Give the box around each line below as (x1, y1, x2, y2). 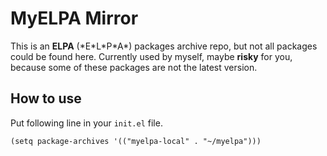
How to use (10, 90, 82, 107)
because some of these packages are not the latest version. (10, 61, 258, 73)
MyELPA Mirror (10, 7, 139, 30)
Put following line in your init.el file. (10, 117, 163, 129)
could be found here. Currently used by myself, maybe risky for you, (10, 50, 293, 62)
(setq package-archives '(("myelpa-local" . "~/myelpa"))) (10, 136, 262, 146)
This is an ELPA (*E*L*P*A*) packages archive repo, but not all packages (10, 40, 318, 52)
